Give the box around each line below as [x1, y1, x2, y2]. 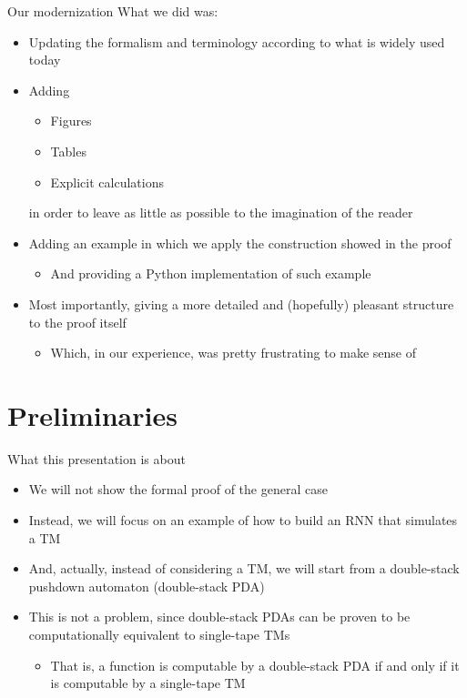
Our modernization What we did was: [7, 2, 218, 20]
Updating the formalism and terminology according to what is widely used [28, 32, 445, 51]
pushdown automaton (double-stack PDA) [28, 576, 265, 595]
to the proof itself [28, 312, 127, 331]
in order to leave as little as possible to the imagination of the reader [28, 203, 413, 222]
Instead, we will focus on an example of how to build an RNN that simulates [28, 511, 458, 530]
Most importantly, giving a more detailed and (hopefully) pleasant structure [28, 294, 454, 313]
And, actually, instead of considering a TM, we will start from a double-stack [28, 559, 460, 578]
